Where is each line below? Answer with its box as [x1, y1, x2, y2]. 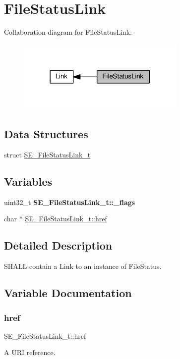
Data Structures [4, 126, 88, 142]
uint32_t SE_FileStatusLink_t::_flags [4, 197, 135, 207]
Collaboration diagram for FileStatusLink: [4, 27, 132, 37]
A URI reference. [4, 347, 56, 358]
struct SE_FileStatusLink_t [4, 150, 91, 160]
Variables [4, 174, 53, 189]
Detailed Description [4, 238, 113, 253]
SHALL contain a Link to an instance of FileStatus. [4, 261, 162, 271]
